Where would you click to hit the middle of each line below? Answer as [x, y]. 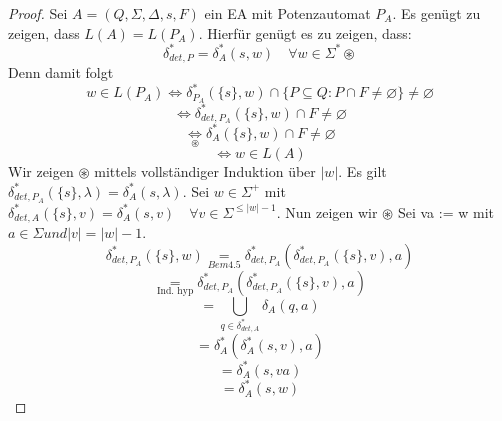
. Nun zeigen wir [327, 211]
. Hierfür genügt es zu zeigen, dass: [305, 32]
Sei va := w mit [445, 211]
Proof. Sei [38, 13]
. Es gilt [362, 171]
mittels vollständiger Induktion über [205, 171]
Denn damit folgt [61, 72]
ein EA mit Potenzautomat [287, 13]
